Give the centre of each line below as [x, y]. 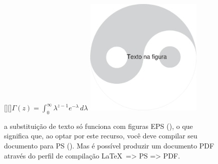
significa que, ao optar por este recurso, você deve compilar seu [101, 136]
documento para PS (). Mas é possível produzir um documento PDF [109, 145]
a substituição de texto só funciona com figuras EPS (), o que [98, 126]
